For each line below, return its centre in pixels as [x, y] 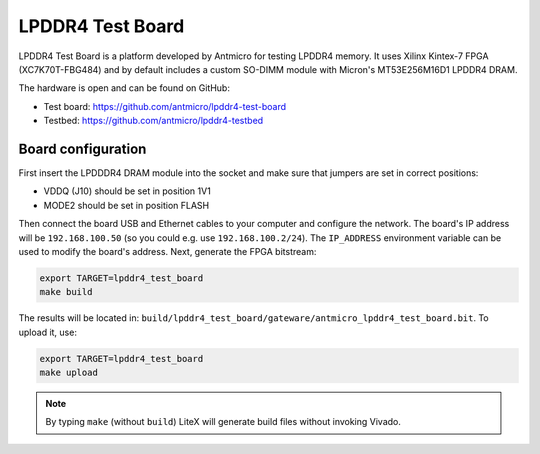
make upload [69, 373]
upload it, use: [47, 332]
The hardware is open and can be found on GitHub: [124, 88]
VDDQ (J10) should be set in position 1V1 [127, 191]
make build [66, 292]
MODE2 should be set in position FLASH [126, 205]
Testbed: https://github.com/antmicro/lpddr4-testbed [153, 121]
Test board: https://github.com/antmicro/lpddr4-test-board [165, 106]
